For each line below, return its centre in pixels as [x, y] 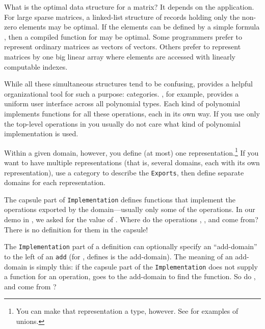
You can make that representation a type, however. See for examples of [127, 311]
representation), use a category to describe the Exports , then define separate [124, 172]
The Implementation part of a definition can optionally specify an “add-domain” [131, 246]
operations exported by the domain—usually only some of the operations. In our [130, 209]
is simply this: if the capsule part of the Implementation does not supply [143, 266]
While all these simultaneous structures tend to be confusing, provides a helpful [128, 84]
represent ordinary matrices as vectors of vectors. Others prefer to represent [123, 47]
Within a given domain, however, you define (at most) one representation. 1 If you [131, 152]
